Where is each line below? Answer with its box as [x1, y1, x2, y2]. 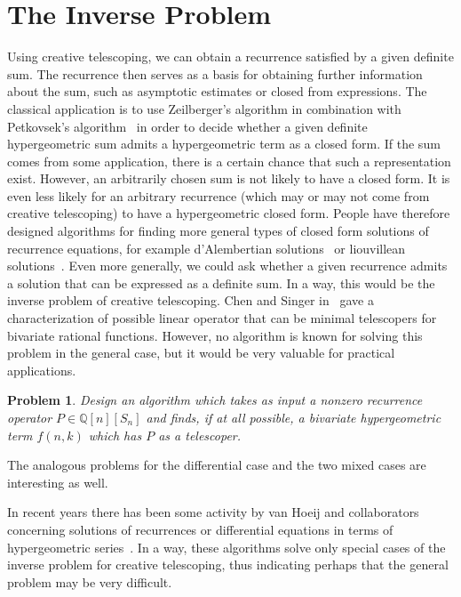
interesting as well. [7, 472, 108, 491]
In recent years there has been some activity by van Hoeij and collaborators [7, 503, 419, 521]
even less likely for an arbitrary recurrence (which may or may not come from [7, 186, 430, 205]
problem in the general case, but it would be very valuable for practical [7, 343, 395, 362]
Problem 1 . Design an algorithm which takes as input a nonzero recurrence [7, 391, 423, 409]
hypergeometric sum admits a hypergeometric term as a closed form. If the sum [7, 134, 441, 153]
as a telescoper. [158, 425, 242, 444]
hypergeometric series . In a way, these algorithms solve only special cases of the [7, 537, 446, 556]
